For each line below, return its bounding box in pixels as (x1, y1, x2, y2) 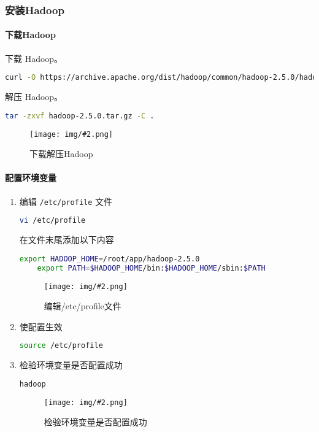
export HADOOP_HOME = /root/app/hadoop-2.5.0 (19, 254, 200, 263)
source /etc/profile (19, 341, 103, 350)
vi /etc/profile (19, 216, 86, 225)
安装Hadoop (5, 2, 64, 17)
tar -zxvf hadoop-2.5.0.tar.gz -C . (5, 111, 155, 120)
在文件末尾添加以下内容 (19, 233, 114, 246)
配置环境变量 (5, 171, 56, 184)
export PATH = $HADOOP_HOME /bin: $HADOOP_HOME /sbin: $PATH (37, 263, 266, 272)
